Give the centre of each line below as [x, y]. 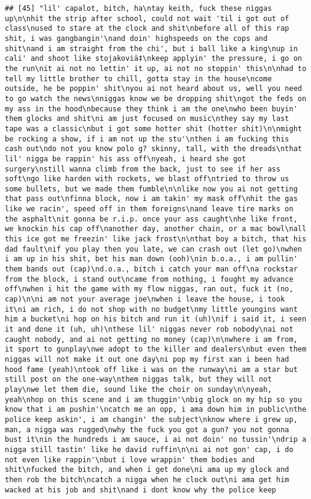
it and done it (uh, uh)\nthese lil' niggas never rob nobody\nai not [149, 329]
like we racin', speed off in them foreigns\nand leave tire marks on [149, 209]
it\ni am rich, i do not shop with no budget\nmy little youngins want [151, 309]
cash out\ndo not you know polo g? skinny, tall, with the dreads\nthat [153, 149]
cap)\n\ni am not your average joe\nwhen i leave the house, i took [145, 299]
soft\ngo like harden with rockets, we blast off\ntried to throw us [147, 179]
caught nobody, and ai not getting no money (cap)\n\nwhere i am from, [151, 339]
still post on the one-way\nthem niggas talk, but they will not [138, 380]
